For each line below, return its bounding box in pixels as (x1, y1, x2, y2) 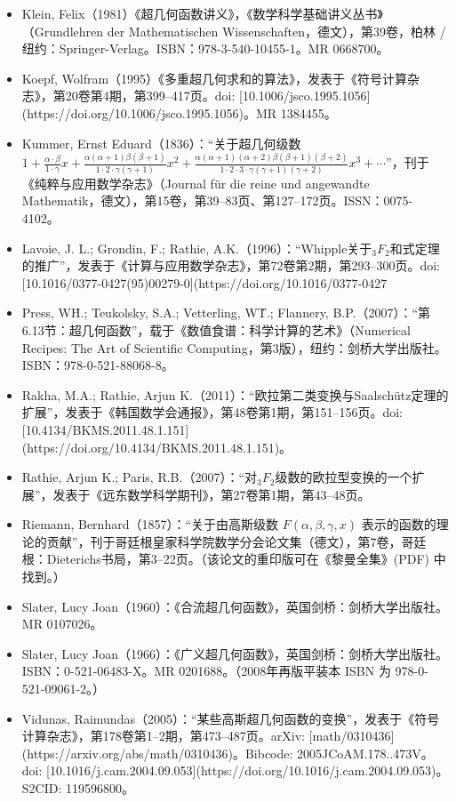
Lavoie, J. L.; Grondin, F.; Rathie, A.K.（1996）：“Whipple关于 (21, 238, 372, 257)
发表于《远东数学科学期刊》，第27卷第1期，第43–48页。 (52, 485, 371, 503)
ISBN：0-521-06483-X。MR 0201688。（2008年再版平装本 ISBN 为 (21, 662, 391, 680)
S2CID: (21, 779, 62, 797)
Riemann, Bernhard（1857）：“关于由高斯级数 (21, 515, 279, 533)
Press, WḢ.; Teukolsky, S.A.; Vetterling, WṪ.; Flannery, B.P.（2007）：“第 (21, 303, 431, 322)
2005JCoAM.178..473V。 (297, 743, 434, 762)
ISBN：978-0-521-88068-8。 (21, 356, 174, 374)
